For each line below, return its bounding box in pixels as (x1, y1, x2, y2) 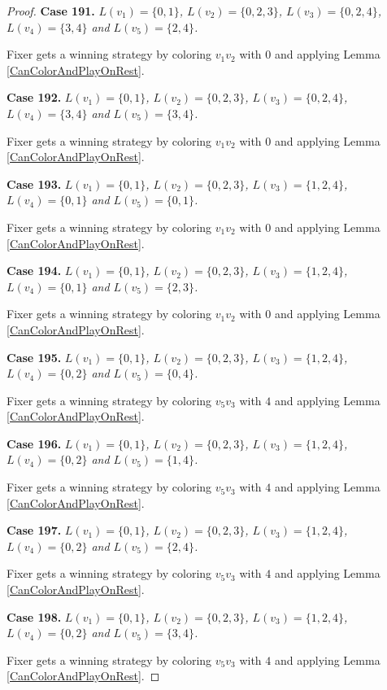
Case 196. (7, 435, 62, 452)
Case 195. (7, 348, 62, 365)
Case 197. (7, 522, 62, 539)
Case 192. (7, 89, 62, 106)
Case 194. (7, 262, 62, 279)
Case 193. (7, 175, 62, 192)
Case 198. (7, 608, 62, 625)
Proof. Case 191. (7, 2, 95, 19)
